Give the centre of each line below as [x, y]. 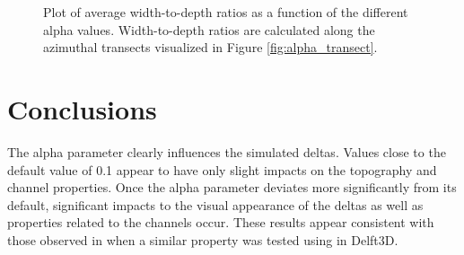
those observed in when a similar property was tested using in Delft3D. [203, 239]
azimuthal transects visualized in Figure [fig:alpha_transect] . [210, 47]
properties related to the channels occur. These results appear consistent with [221, 222]
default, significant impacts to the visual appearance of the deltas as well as [215, 204]
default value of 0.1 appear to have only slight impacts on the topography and [222, 169]
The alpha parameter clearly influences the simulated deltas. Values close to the [227, 151]
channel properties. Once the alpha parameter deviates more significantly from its [232, 187]
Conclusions [82, 108]
